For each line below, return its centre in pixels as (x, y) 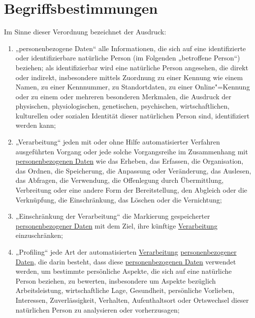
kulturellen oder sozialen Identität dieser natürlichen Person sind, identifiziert (132, 115)
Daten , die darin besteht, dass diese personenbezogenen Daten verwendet (126, 261)
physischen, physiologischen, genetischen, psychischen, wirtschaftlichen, (123, 106)
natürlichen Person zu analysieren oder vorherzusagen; (97, 309)
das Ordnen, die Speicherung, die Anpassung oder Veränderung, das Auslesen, (133, 170)
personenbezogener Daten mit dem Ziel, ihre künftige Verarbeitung (116, 225)
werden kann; (36, 125)
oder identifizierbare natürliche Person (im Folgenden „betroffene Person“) (128, 58)
